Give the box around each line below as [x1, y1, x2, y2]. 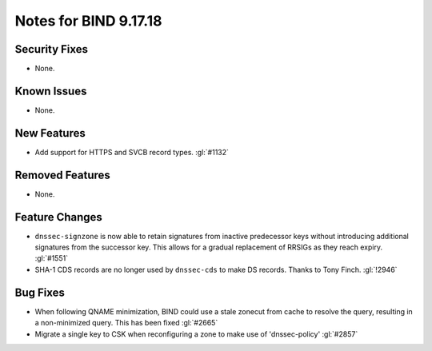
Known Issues [14, 84, 87, 98]
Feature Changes [14, 210, 103, 224]
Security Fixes [14, 42, 88, 56]
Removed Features [14, 168, 111, 181]
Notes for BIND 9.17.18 [14, 12, 162, 30]
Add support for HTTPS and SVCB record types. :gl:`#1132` [34, 147, 230, 157]
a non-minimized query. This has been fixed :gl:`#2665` [34, 318, 218, 328]
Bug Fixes [14, 285, 66, 299]
